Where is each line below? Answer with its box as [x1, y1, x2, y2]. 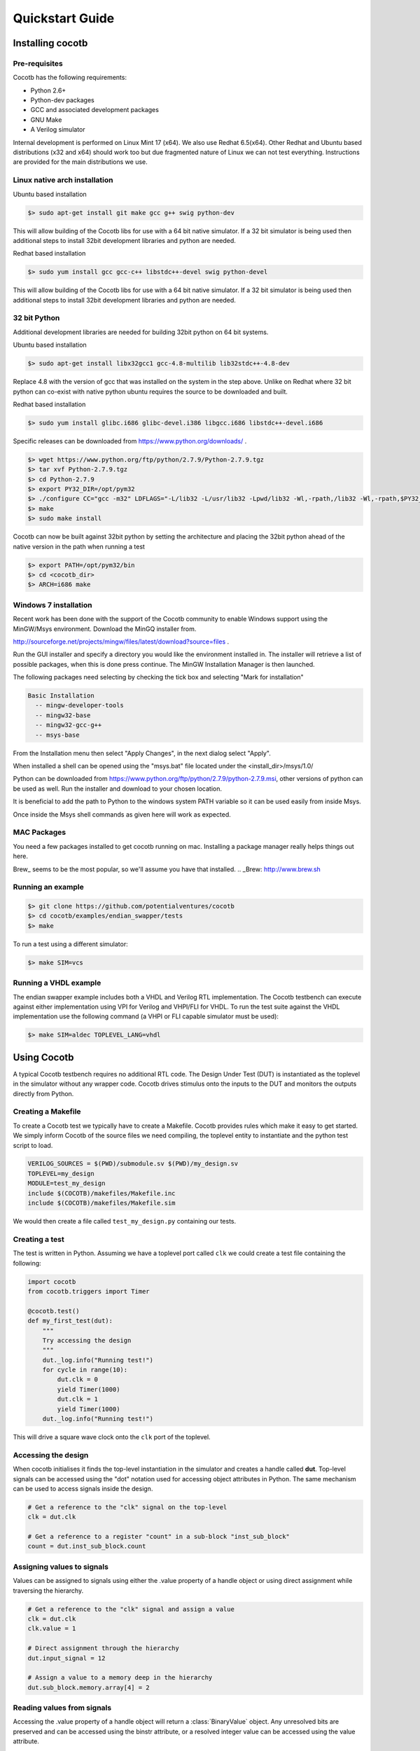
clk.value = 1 [27, 1625, 76, 1633]
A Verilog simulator [30, 125, 85, 134]
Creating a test [13, 1234, 64, 1244]
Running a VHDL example [13, 978, 101, 988]
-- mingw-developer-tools [35, 701, 124, 710]
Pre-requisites [13, 58, 63, 68]
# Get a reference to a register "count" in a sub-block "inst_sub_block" [27, 1532, 290, 1541]
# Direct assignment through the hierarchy [27, 1645, 180, 1652]
